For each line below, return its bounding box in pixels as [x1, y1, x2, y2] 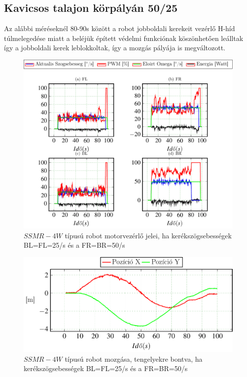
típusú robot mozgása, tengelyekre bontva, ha [65, 353, 203, 364]
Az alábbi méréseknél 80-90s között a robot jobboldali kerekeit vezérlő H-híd [4, 23, 235, 34]
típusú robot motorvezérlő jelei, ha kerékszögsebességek [65, 230, 232, 240]
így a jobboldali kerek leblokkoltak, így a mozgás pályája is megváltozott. [4, 42, 225, 53]
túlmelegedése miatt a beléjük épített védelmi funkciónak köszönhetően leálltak [4, 33, 244, 43]
